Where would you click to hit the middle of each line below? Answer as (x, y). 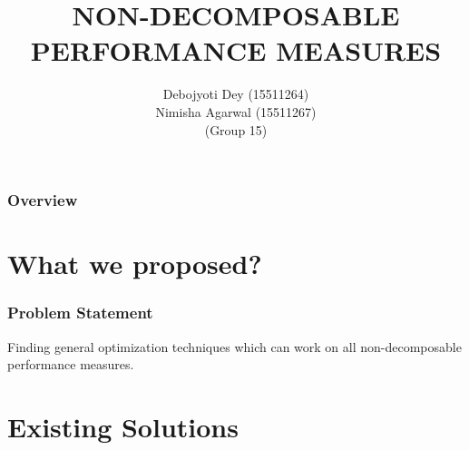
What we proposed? (135, 264)
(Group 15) (236, 129)
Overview (43, 200)
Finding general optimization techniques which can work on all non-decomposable (234, 346)
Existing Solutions (123, 426)
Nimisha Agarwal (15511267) (236, 111)
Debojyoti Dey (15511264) (236, 94)
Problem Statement (80, 313)
